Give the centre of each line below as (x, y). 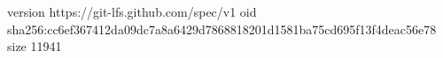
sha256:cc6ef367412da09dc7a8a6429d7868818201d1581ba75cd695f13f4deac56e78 (222, 29)
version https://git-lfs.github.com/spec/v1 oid (132, 11)
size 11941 (35, 46)
